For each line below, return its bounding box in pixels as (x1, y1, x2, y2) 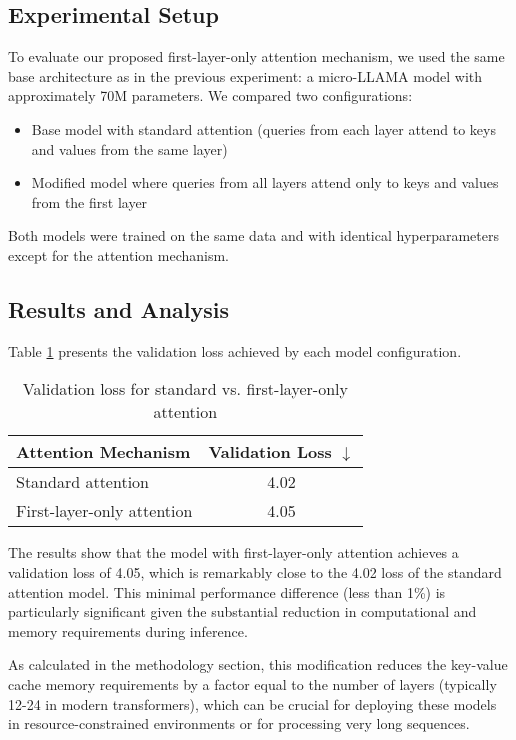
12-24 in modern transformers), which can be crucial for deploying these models (8, 693, 497, 714)
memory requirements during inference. (8, 620, 248, 641)
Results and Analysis (8, 293, 230, 324)
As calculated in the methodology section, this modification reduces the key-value (8, 654, 508, 675)
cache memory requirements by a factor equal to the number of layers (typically (8, 673, 497, 694)
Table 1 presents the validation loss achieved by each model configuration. (8, 340, 462, 361)
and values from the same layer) (31, 138, 228, 159)
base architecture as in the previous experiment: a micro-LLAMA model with (8, 65, 483, 86)
